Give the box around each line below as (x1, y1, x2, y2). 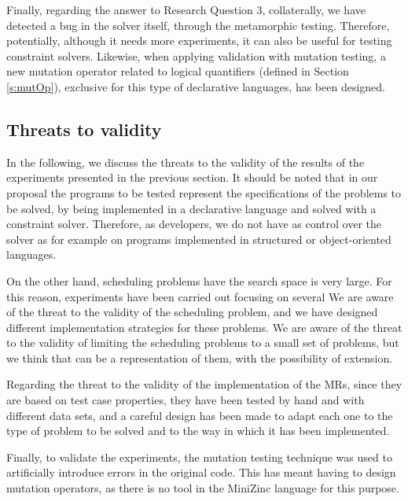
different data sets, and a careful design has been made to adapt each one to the (6, 407, 393, 423)
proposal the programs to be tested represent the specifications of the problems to (6, 184, 402, 201)
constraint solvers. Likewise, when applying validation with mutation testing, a (6, 47, 386, 64)
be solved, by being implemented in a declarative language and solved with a (6, 200, 377, 216)
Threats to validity (6, 116, 162, 141)
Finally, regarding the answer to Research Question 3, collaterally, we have (6, 2, 366, 17)
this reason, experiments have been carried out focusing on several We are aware (6, 288, 394, 304)
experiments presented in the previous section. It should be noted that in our (6, 169, 378, 186)
